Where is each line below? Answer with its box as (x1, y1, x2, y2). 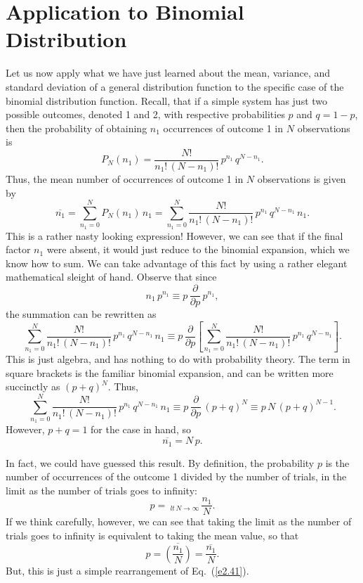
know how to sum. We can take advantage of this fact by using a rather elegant (6, 255, 348, 270)
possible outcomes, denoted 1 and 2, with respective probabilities (6, 107, 285, 122)
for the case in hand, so (91, 422, 191, 437)
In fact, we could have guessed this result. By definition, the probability (6, 455, 315, 470)
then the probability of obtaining (6, 120, 147, 135)
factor (6, 242, 31, 257)
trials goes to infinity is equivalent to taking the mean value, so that (6, 527, 299, 542)
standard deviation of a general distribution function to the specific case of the (6, 79, 344, 94)
